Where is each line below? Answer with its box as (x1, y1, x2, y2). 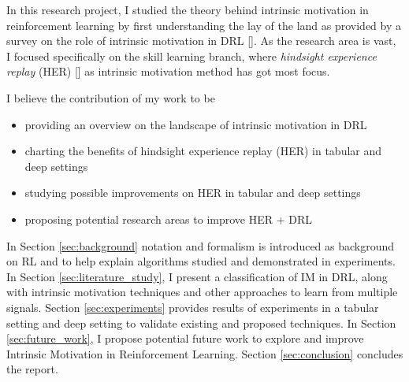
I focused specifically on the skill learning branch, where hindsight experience (6, 47, 377, 64)
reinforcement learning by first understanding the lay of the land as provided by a (6, 17, 402, 33)
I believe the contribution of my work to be (6, 89, 215, 106)
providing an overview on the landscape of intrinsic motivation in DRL (24, 116, 367, 132)
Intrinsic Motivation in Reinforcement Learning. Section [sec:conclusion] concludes (6, 345, 403, 362)
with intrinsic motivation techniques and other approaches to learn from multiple (6, 284, 398, 300)
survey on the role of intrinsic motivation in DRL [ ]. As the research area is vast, (6, 32, 396, 49)
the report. (6, 361, 58, 377)
